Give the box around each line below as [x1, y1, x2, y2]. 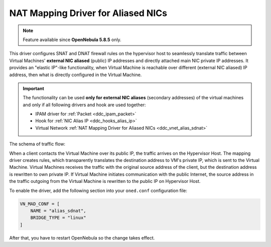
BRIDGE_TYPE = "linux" [30, 215, 86, 220]
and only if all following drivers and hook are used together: [23, 102, 146, 108]
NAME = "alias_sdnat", [30, 208, 86, 213]
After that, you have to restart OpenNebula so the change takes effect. [9, 234, 155, 240]
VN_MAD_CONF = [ [20, 201, 60, 206]
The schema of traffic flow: [9, 141, 65, 147]
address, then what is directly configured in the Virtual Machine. [9, 72, 142, 78]
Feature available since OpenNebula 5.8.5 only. [23, 37, 121, 43]
